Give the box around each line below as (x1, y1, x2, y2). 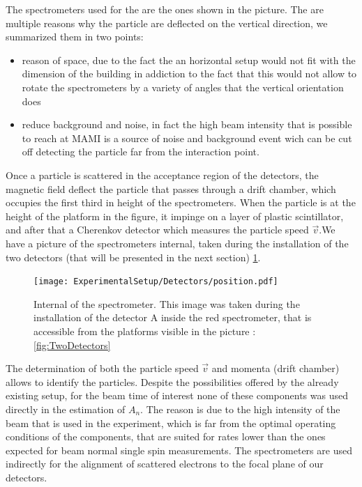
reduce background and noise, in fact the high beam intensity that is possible (22, 117, 352, 132)
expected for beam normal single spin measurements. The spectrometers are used (6, 442, 352, 457)
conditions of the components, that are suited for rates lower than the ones (6, 429, 326, 444)
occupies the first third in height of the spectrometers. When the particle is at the (6, 195, 356, 210)
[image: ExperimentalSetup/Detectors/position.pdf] (33, 277, 278, 287)
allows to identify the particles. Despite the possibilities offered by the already (6, 374, 339, 389)
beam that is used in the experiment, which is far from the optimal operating (6, 415, 336, 430)
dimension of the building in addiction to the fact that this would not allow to (22, 66, 357, 81)
